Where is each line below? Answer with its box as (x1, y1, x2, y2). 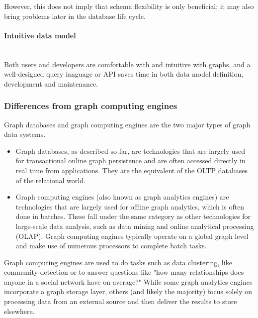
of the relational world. (15, 175, 86, 185)
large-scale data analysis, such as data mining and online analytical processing (15, 220, 254, 231)
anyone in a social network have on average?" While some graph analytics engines (4, 276, 253, 287)
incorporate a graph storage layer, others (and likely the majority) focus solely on (4, 286, 253, 297)
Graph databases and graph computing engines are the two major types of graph (4, 119, 251, 129)
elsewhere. (4, 306, 35, 316)
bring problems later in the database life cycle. (4, 10, 146, 21)
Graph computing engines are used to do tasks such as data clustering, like (4, 257, 232, 267)
